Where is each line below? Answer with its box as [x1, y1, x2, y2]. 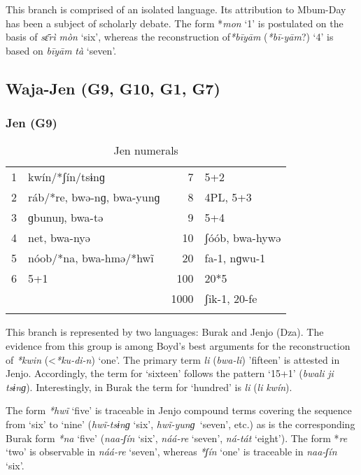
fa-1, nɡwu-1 [204, 250, 266, 267]
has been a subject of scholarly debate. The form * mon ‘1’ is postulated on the [6, 15, 344, 30]
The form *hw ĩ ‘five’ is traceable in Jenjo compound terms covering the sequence [6, 403, 352, 418]
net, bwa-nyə [28, 229, 90, 246]
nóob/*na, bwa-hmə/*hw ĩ [28, 250, 154, 267]
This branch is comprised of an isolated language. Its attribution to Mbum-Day [6, 2, 346, 16]
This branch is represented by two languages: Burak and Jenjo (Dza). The [6, 325, 324, 339]
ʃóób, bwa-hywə [204, 229, 281, 246]
